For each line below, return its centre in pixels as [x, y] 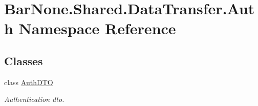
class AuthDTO [29, 82]
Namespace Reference [97, 28]
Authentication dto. [34, 99]
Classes [24, 60]
